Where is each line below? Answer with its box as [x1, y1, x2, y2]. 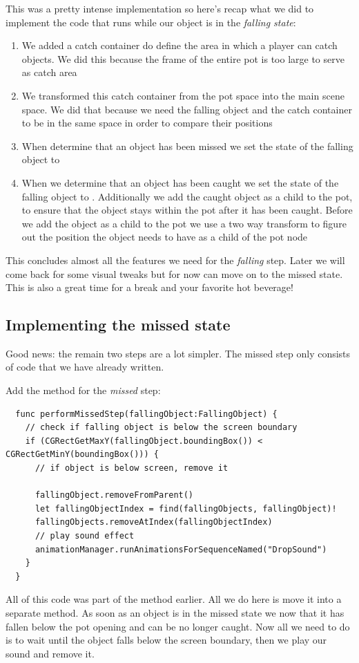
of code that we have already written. [6, 359, 164, 374]
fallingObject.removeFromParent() [35, 490, 194, 501]
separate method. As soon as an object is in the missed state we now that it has [6, 605, 345, 619]
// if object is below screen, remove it [35, 463, 229, 474]
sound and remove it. [6, 646, 95, 660]
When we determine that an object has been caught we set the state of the [21, 175, 339, 189]
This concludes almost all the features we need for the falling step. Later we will [6, 252, 345, 267]
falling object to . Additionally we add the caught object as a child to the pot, [21, 189, 353, 203]
